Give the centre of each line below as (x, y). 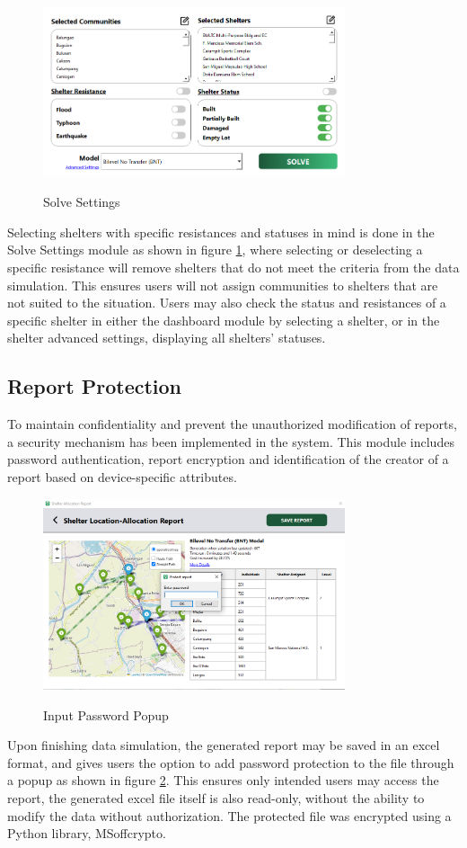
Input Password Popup (106, 714)
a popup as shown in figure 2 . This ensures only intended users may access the (223, 780)
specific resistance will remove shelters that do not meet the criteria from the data (233, 267)
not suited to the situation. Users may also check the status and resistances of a (227, 303)
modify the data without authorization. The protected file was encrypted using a (229, 815)
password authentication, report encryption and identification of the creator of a (228, 459)
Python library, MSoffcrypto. (87, 833)
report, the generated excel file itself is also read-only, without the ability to (216, 797)
